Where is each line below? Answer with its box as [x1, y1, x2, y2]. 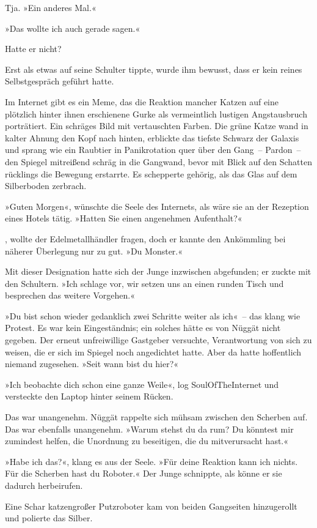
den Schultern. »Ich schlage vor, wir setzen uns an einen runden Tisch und [5, 277, 284, 289]
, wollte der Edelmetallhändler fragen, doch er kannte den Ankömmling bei [5, 232, 286, 245]
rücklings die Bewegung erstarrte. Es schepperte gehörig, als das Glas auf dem [5, 167, 297, 180]
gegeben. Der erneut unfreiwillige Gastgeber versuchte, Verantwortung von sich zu [5, 333, 312, 346]
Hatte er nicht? [5, 42, 62, 55]
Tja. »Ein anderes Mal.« [5, 1, 97, 13]
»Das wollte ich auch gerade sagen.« [5, 21, 140, 34]
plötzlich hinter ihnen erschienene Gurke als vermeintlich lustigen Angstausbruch [5, 107, 307, 120]
